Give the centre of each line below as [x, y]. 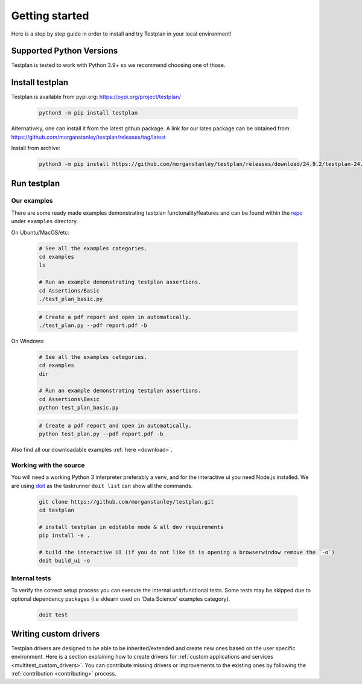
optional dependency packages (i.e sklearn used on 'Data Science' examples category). [121, 599]
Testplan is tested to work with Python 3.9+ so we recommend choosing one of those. [118, 65]
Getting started [50, 16]
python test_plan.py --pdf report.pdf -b [101, 434]
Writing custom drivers [56, 634]
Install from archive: [36, 148]
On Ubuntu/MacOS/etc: [40, 232]
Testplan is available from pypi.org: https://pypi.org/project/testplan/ [96, 97]
